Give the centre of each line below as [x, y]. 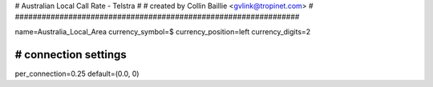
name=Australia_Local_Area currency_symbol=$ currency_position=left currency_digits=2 [163, 31]
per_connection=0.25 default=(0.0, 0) [77, 73]
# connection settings [71, 55]
